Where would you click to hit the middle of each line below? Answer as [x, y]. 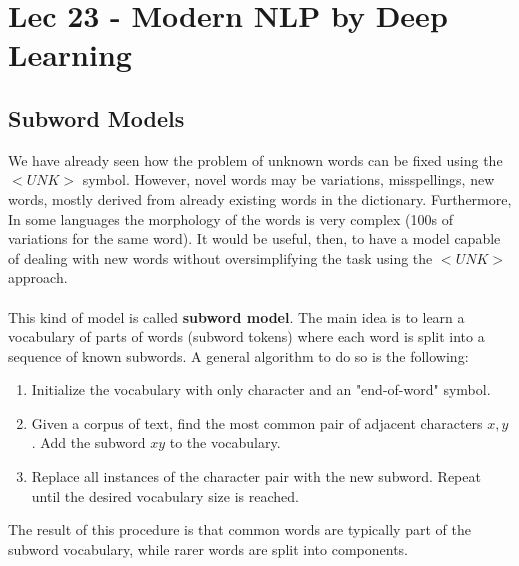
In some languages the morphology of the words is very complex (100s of [230, 218]
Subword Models [96, 117]
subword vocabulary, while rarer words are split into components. [208, 548]
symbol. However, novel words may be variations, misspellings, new [288, 179]
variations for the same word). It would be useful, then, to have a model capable [254, 238]
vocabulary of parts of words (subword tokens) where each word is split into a [246, 336]
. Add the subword [88, 442]
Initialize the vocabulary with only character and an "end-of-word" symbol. [261, 389]
